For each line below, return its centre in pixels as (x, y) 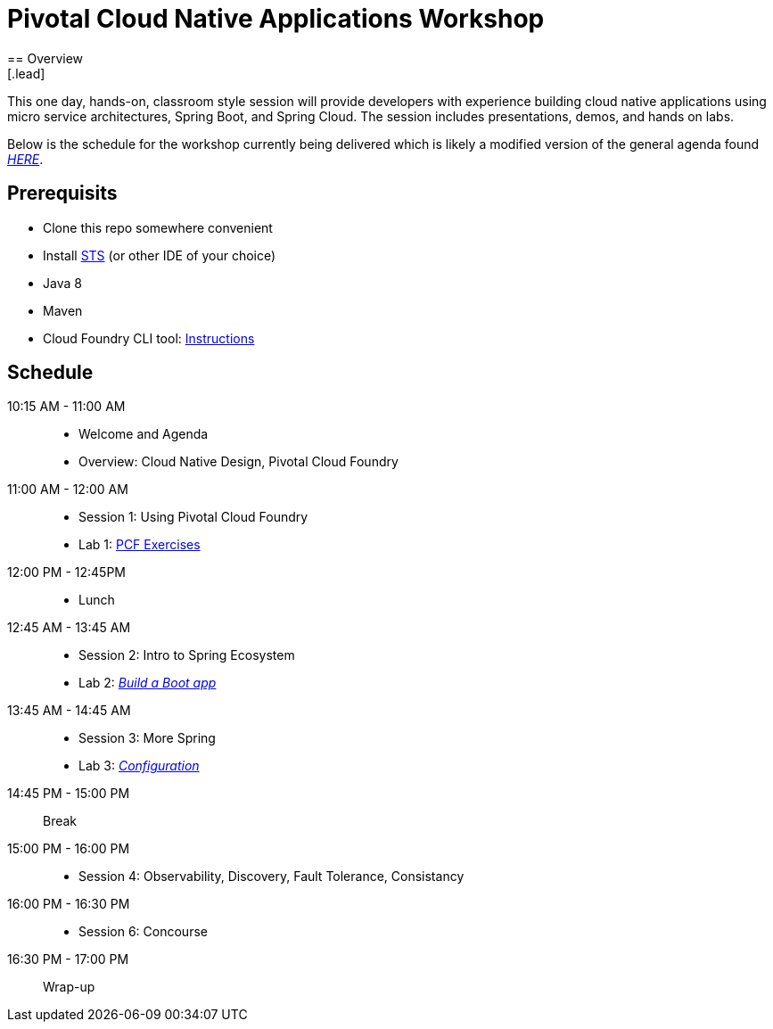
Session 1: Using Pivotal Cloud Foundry (193, 517)
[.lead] (26, 73)
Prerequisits (62, 193)
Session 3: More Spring (147, 738)
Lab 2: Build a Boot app (148, 683)
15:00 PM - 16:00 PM (69, 849)
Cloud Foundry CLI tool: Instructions (149, 338)
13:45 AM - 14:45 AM (69, 711)
